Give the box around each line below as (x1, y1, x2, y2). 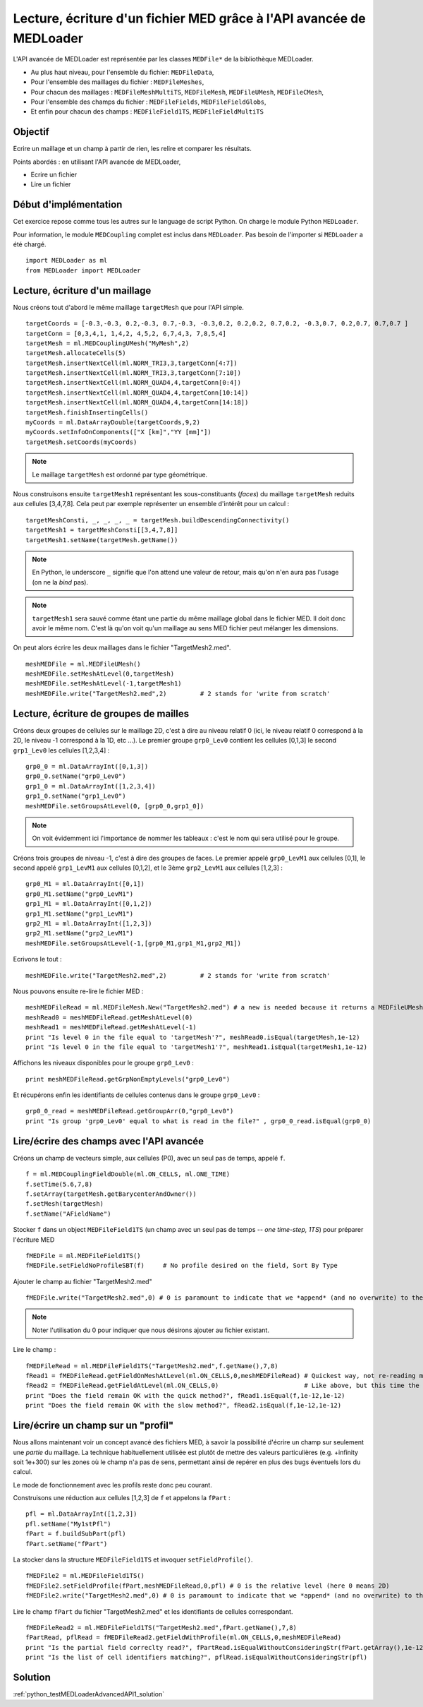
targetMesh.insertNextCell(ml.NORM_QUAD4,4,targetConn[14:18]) (25, 399, 249, 407)
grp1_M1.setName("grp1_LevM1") (25, 909, 134, 918)
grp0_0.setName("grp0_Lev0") (25, 772, 126, 780)
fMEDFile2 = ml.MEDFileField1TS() (25, 1571, 145, 1580)
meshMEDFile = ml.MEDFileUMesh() (25, 660, 141, 668)
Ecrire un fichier (30, 170, 78, 179)
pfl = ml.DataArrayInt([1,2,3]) (25, 1510, 137, 1518)
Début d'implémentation (13, 198, 123, 211)
